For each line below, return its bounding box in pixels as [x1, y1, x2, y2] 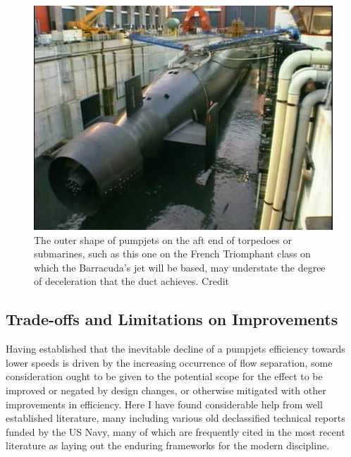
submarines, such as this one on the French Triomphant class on [34, 246, 311, 261]
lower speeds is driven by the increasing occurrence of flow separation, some [6, 355, 333, 370]
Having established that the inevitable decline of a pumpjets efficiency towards [6, 341, 345, 356]
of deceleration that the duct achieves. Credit [34, 274, 230, 288]
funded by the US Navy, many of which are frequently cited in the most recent [6, 424, 345, 439]
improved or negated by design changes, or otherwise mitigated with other [6, 382, 326, 397]
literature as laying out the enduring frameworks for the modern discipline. [6, 438, 330, 453]
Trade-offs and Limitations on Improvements [6, 308, 338, 330]
